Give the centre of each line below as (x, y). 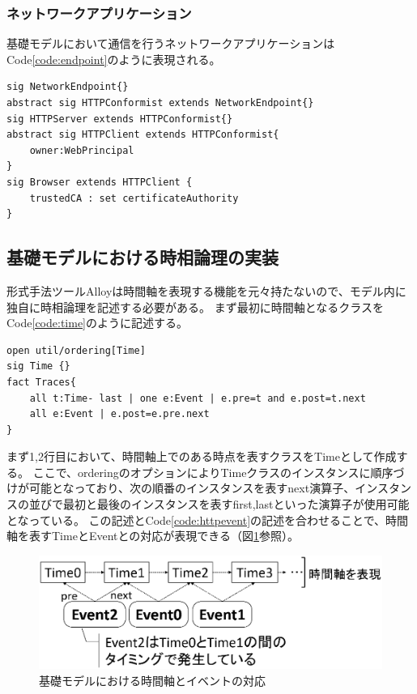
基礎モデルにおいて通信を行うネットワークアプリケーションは (171, 43)
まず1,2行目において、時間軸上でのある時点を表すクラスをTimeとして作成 (202, 456)
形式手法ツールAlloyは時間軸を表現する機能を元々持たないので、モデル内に (206, 290)
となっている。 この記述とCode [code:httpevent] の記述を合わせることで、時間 (208, 519)
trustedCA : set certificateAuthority (134, 198)
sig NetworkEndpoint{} (68, 87)
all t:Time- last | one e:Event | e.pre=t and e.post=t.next (198, 398)
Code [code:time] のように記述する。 (97, 323)
